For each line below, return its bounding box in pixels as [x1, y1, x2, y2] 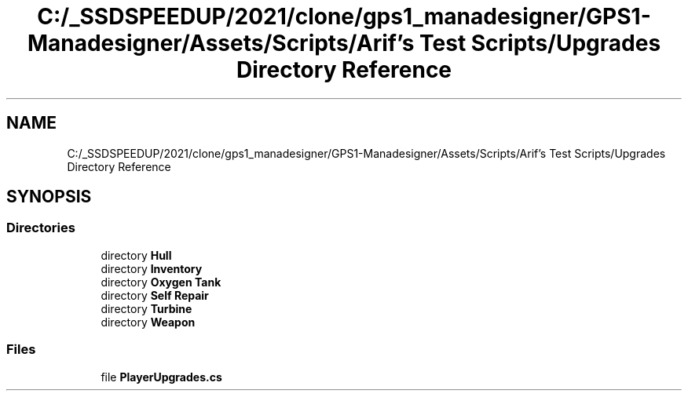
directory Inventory [101, 261, 203, 275]
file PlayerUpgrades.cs [101, 370, 222, 384]
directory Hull [101, 248, 172, 262]
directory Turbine [101, 301, 192, 315]
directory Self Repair [101, 288, 209, 302]
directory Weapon [101, 315, 196, 329]
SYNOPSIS [6, 187, 92, 207]
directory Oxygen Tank [101, 275, 221, 289]
